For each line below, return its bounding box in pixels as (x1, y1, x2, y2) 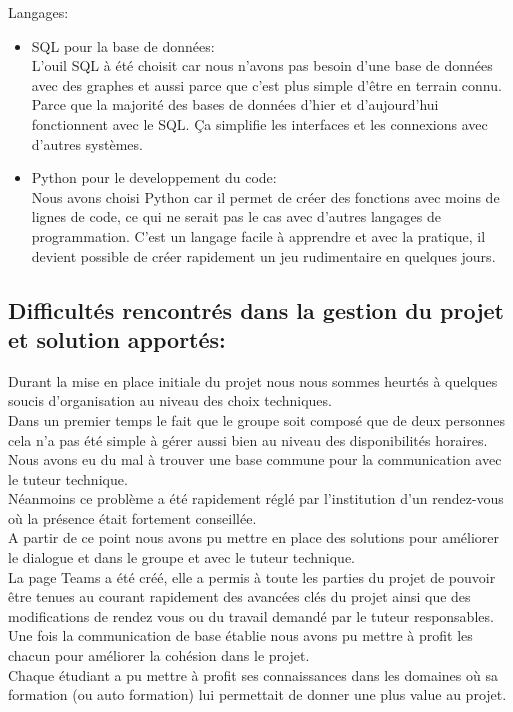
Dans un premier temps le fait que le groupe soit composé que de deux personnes (8, 409, 505, 430)
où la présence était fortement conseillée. (8, 507, 257, 528)
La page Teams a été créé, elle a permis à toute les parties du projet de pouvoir (8, 566, 496, 587)
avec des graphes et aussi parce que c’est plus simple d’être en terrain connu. (31, 74, 502, 95)
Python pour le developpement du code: (31, 167, 277, 188)
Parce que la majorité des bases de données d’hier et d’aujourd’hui (31, 94, 439, 115)
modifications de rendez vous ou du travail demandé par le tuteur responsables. (8, 605, 494, 626)
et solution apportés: (8, 323, 226, 354)
